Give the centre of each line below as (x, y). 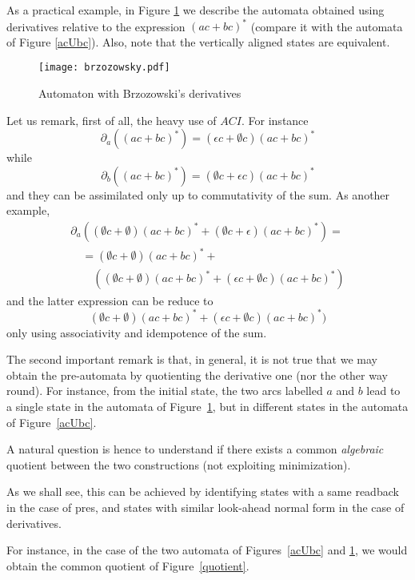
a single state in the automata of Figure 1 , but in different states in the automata (207, 406)
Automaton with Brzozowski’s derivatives (140, 93)
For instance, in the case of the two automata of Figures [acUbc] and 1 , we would (207, 550)
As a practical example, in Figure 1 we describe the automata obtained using (196, 10)
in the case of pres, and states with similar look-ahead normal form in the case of (206, 507)
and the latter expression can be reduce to (110, 300)
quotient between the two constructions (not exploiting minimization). (179, 464)
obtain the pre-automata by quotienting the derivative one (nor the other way (197, 375)
